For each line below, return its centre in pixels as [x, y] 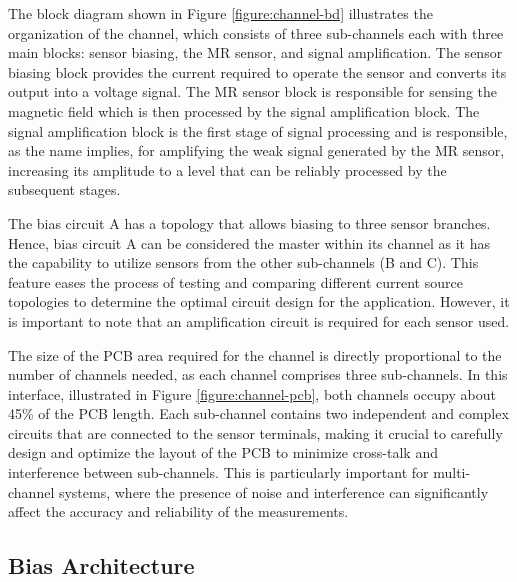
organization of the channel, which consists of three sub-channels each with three [256, 32]
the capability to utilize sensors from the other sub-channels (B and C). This [243, 262]
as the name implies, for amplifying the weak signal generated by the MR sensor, [256, 150]
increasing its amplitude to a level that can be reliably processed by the [227, 169]
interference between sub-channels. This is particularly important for [218, 472]
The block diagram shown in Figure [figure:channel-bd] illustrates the [220, 13]
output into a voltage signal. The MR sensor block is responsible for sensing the [253, 91]
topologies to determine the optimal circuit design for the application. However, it [259, 301]
